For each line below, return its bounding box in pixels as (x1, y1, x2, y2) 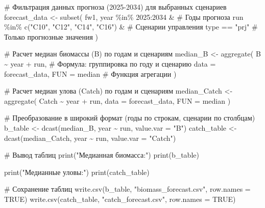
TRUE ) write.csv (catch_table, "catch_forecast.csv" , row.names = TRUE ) (4, 193, 236, 204)
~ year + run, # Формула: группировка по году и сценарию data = (4, 58, 216, 69)
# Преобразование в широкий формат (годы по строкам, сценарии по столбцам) (4, 112, 255, 123)
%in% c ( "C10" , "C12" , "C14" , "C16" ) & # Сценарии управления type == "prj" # (4, 21, 258, 32)
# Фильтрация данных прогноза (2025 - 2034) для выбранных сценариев (4, 2, 227, 12)
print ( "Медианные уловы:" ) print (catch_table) (4, 166, 150, 177)
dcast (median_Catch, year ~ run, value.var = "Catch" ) (4, 132, 176, 143)
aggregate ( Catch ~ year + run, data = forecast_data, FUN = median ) (4, 95, 231, 106)
